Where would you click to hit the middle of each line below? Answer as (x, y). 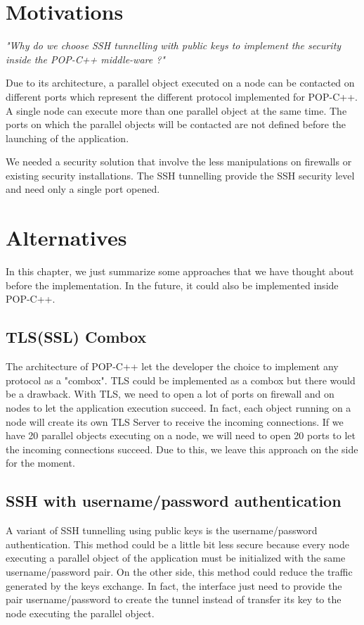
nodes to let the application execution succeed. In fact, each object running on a (178, 407)
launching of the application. (67, 138)
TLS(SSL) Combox (76, 337)
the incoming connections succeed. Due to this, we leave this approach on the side (182, 449)
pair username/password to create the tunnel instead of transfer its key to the (174, 599)
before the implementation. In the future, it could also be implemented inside (172, 285)
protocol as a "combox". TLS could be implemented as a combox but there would (181, 380)
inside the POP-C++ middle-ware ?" (85, 59)
